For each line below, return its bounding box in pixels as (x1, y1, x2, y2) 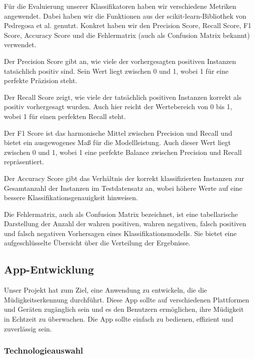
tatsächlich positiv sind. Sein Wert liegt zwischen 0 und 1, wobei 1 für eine (4, 65, 228, 76)
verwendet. (4, 39, 36, 50)
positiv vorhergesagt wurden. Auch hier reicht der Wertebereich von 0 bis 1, (4, 101, 232, 112)
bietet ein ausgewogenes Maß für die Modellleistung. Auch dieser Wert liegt (4, 137, 231, 148)
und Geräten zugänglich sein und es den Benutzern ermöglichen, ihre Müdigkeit (4, 304, 244, 314)
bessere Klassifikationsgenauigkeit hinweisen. (4, 192, 138, 203)
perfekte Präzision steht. (4, 75, 77, 86)
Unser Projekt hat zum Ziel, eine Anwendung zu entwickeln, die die (4, 285, 207, 295)
